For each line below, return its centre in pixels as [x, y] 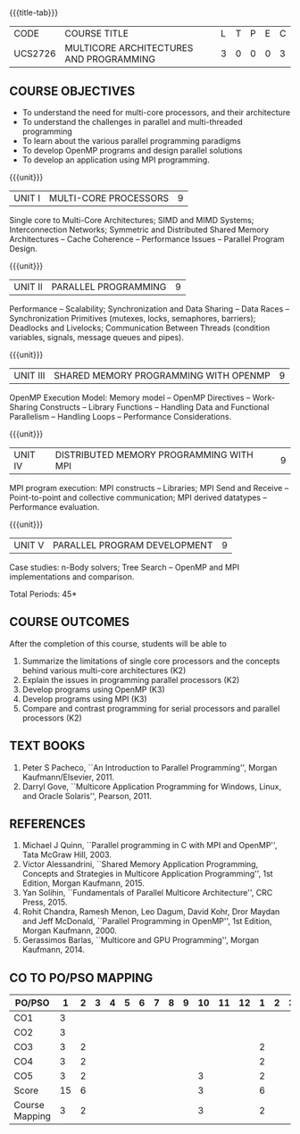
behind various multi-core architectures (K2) [104, 670]
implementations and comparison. [72, 577]
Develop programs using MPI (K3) [84, 698]
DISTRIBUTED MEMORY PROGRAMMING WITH [154, 455]
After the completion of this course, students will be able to [118, 643]
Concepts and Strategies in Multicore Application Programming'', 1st [148, 874]
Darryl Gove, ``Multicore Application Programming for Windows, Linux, [152, 786]
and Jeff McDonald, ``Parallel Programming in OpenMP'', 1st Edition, [147, 921]
